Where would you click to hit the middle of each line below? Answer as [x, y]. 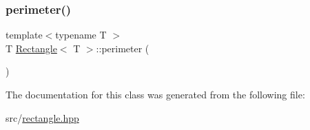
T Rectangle [31, 48]
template [24, 35]
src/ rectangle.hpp [42, 117]
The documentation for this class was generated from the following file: [155, 94]
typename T [81, 35]
